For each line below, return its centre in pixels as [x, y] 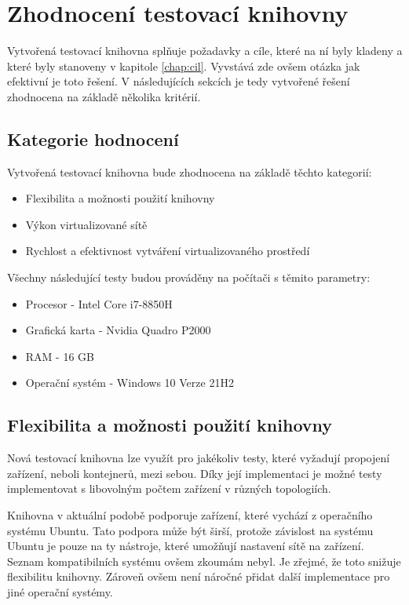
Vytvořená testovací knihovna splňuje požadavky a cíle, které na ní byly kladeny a [205, 51]
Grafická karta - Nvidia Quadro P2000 [118, 330]
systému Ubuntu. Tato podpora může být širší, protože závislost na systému [190, 530]
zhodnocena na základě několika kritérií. [104, 96]
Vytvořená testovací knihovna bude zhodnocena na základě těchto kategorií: [190, 171]
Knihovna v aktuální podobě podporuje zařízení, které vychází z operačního [190, 515]
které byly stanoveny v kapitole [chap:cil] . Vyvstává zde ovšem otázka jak [184, 66]
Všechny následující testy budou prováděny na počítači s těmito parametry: [189, 277]
